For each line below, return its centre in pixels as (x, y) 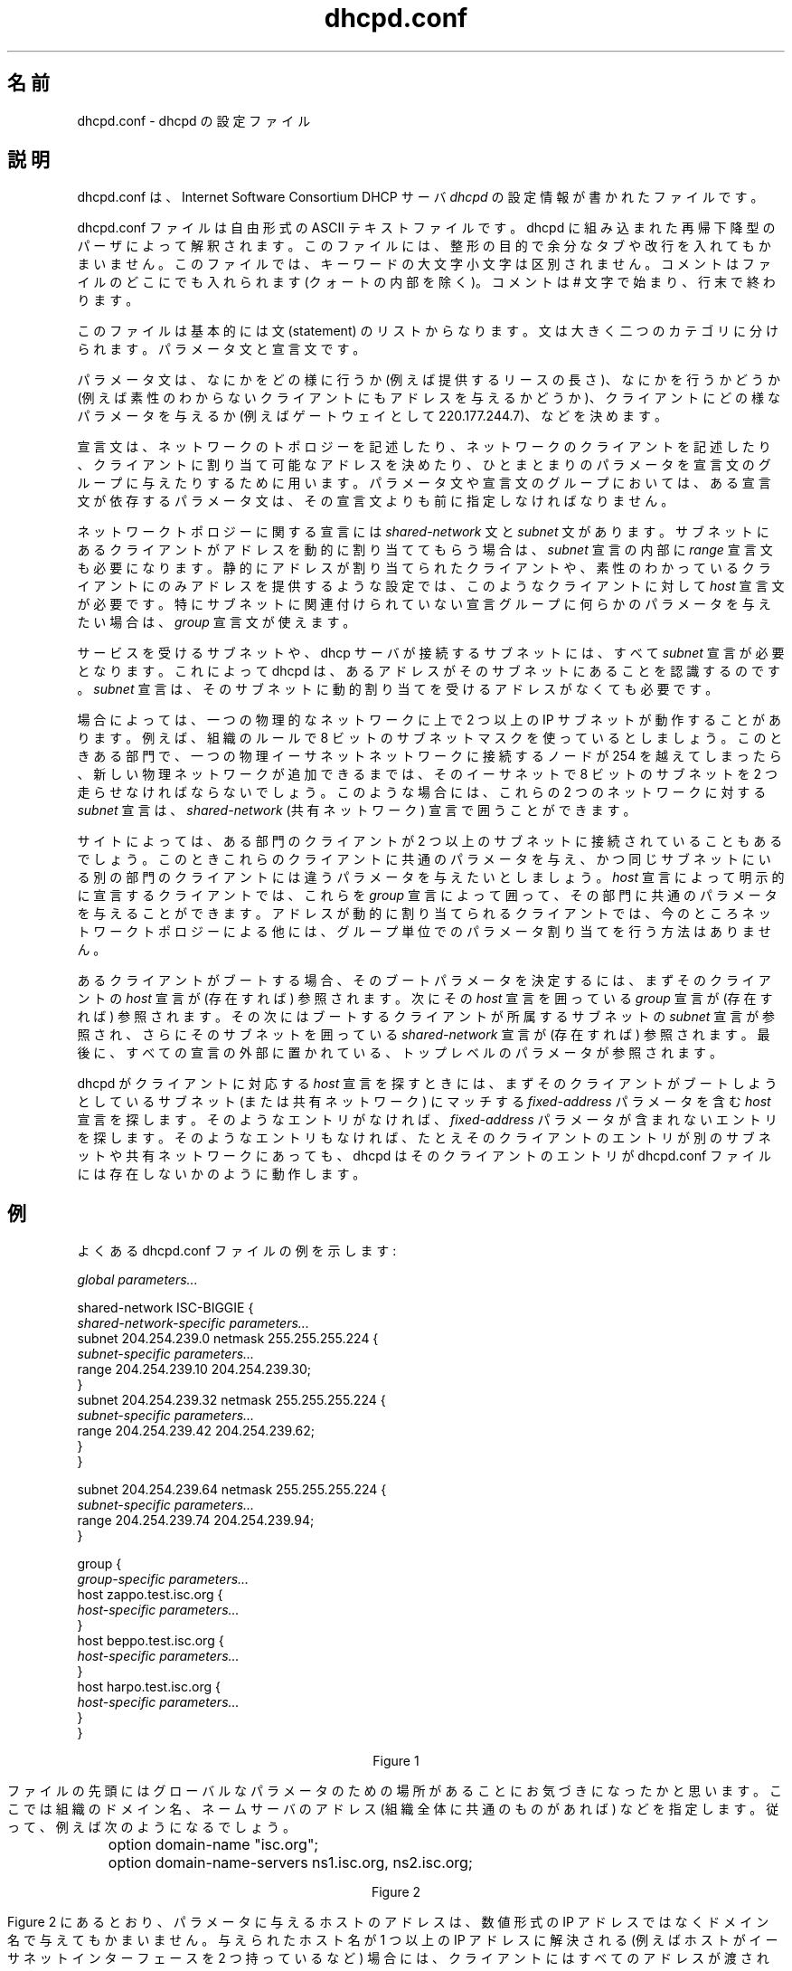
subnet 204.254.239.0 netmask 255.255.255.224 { (228, 1339)
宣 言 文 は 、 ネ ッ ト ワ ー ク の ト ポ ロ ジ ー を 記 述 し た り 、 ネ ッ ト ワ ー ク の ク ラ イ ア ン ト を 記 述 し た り (424, 447)
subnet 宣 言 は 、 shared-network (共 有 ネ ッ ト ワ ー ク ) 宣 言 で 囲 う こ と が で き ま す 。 (357, 810)
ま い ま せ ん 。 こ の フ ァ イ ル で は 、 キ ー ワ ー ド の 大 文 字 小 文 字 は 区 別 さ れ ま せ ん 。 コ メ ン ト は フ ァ (424, 264)
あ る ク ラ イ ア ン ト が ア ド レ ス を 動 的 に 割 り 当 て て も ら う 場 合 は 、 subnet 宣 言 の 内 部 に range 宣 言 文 (425, 550)
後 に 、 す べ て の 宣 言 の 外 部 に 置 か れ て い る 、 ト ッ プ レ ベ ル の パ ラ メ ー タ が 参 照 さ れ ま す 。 (400, 1053)
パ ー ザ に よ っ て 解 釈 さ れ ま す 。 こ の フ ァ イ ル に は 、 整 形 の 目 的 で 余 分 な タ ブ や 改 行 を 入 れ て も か (424, 246)
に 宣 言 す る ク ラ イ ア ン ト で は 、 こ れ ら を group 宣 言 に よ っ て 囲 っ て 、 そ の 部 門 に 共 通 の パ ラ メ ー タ (427, 895)
